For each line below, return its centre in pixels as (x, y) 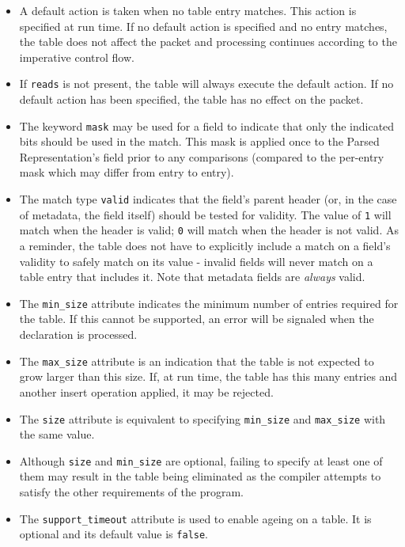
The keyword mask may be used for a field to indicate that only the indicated (207, 125)
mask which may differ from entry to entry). (127, 172)
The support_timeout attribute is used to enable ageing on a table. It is (195, 518)
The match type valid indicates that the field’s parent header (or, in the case (208, 199)
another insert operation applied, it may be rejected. (146, 391)
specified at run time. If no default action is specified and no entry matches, (203, 26)
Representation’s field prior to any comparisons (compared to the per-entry (202, 156)
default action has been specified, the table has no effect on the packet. (191, 99)
